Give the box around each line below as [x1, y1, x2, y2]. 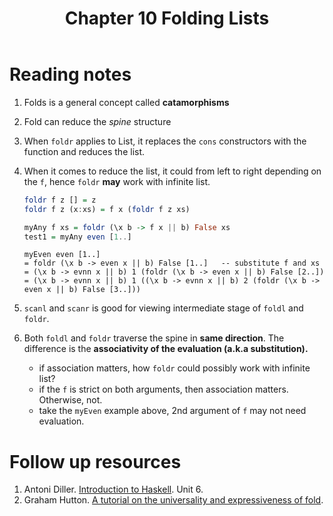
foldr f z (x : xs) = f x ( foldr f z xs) [23, 204, 191, 214]
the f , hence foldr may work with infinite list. [23, 175, 211, 187]
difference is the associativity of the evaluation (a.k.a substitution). [23, 343, 309, 355]
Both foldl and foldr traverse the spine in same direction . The [23, 332, 285, 344]
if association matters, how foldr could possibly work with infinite [38, 362, 311, 374]
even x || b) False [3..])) [23, 285, 141, 295]
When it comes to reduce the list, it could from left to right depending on [23, 165, 322, 177]
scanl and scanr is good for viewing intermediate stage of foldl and [23, 302, 304, 314]
